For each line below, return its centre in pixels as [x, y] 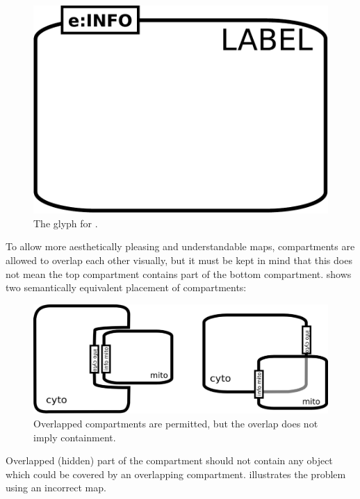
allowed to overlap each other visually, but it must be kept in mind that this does [179, 260]
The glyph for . [66, 223]
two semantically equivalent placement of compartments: [126, 287]
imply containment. [75, 437]
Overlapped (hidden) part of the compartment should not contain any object [169, 460]
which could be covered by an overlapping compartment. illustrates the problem [176, 474]
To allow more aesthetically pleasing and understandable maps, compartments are [180, 246]
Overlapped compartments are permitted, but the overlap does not [176, 424]
